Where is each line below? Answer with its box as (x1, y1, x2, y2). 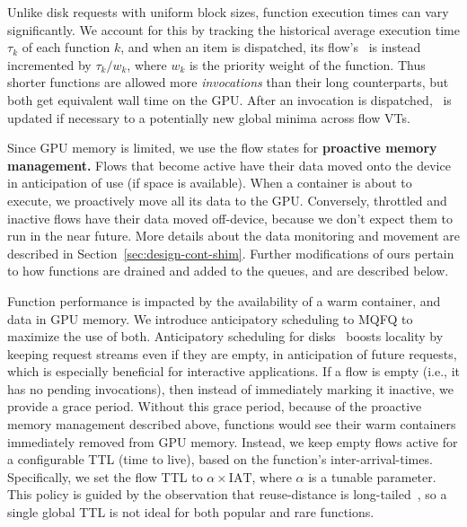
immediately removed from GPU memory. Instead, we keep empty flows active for (7, 432, 458, 451)
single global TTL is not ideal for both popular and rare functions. (7, 503, 374, 522)
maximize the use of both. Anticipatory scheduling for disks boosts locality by (7, 327, 444, 346)
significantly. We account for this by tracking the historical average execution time (7, 20, 460, 39)
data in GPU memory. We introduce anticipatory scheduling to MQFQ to (7, 309, 413, 328)
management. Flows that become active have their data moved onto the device (7, 155, 451, 174)
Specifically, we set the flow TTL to (7, 467, 203, 486)
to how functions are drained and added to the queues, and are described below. (7, 261, 449, 280)
